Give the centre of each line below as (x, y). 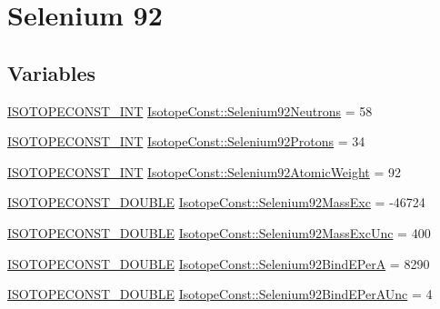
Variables (52, 72)
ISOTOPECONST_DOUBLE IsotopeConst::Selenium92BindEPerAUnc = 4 (220, 294)
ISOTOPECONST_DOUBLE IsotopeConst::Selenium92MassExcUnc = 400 (219, 232)
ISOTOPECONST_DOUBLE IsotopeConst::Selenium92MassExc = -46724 (216, 202)
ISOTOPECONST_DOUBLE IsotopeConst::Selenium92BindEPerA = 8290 (219, 263)
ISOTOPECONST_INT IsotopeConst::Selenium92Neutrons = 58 (190, 110)
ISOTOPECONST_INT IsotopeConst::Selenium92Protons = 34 (186, 141)
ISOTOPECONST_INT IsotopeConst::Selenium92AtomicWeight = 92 (205, 171)
